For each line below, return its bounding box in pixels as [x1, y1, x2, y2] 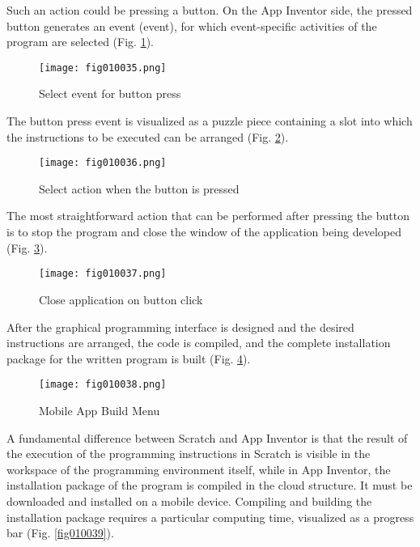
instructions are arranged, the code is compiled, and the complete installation [6, 334, 391, 351]
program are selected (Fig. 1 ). [6, 33, 154, 50]
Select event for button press [39, 85, 181, 102]
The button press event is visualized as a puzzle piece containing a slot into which [6, 112, 413, 129]
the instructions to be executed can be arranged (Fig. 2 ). [6, 128, 289, 145]
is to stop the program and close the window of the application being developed [6, 223, 401, 240]
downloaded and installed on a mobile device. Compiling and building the [6, 492, 372, 509]
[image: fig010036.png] [39, 157, 167, 169]
